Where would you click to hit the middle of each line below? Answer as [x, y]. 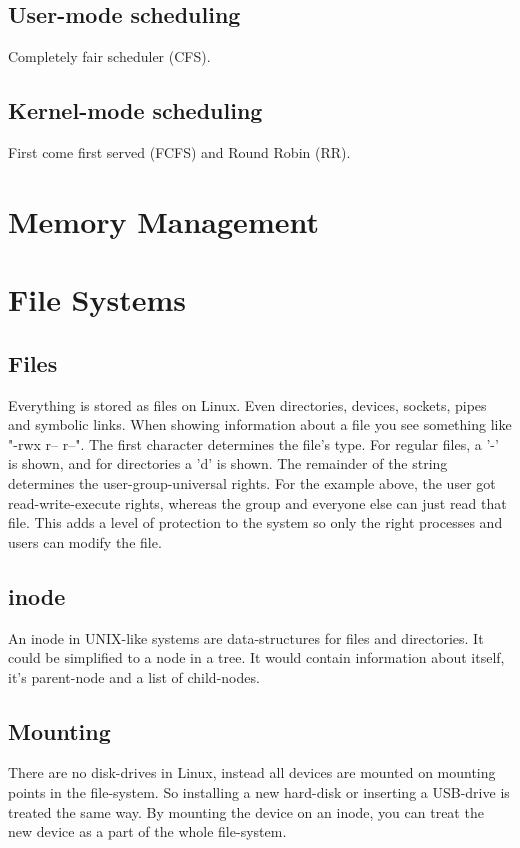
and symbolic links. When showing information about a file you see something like [260, 424]
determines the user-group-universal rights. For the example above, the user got [252, 482]
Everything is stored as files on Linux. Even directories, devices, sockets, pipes [247, 404]
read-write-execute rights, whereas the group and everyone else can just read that [257, 502]
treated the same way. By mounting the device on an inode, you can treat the [246, 811]
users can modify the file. [85, 541]
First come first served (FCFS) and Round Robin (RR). [179, 152]
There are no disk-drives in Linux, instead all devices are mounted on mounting [252, 772]
